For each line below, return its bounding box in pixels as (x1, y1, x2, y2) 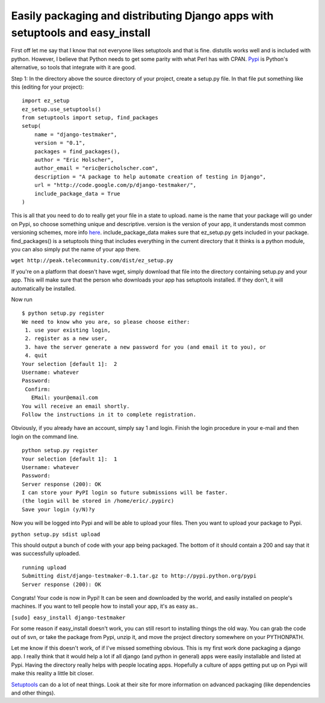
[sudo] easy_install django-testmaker (11, 614, 126, 621)
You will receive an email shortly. (22, 403, 130, 409)
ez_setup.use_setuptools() (22, 106, 102, 113)
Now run (11, 295, 32, 303)
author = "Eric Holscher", (34, 157, 114, 163)
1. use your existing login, (25, 327, 111, 334)
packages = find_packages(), (34, 148, 120, 155)
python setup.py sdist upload (11, 531, 101, 538)
